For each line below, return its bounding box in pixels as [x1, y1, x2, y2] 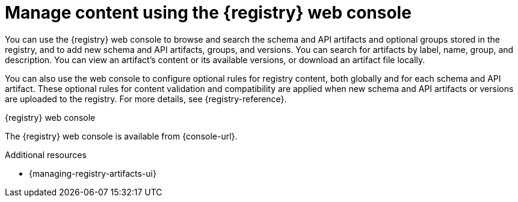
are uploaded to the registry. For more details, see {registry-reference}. [5, 93, 287, 104]
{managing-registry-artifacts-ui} [29, 168, 156, 179]
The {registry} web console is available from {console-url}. [5, 130, 238, 141]
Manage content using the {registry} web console [5, 2, 412, 23]
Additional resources [5, 149, 87, 160]
